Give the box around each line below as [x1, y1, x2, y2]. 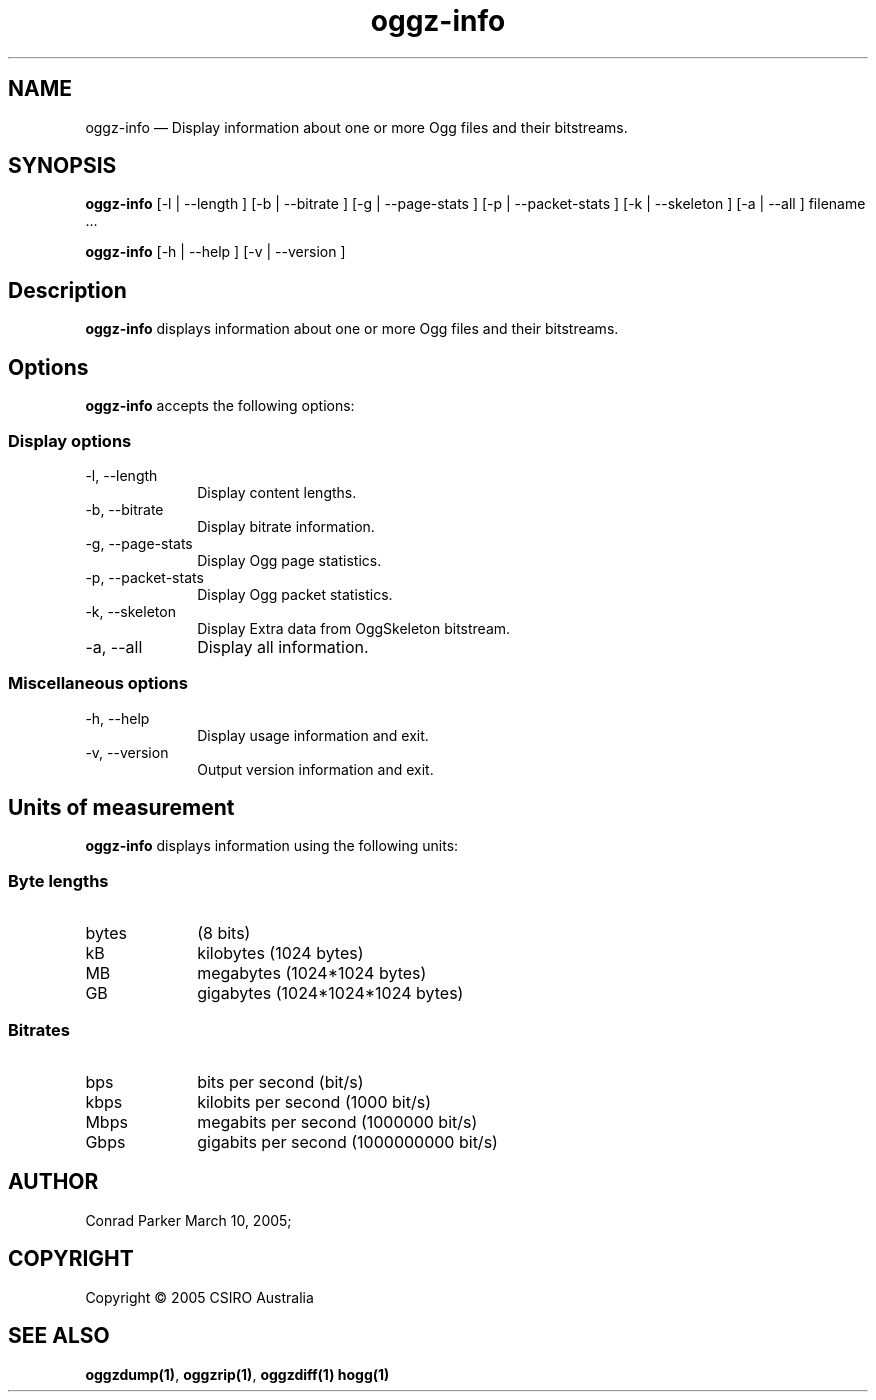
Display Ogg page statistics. [197, 551, 382, 569]
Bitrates [8, 1019, 70, 1040]
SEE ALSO [8, 1323, 110, 1349]
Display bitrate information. [197, 517, 375, 535]
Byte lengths [8, 870, 109, 891]
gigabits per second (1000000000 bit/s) [197, 1131, 498, 1152]
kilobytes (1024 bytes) [197, 943, 364, 964]
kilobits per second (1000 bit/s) [197, 1091, 431, 1112]
